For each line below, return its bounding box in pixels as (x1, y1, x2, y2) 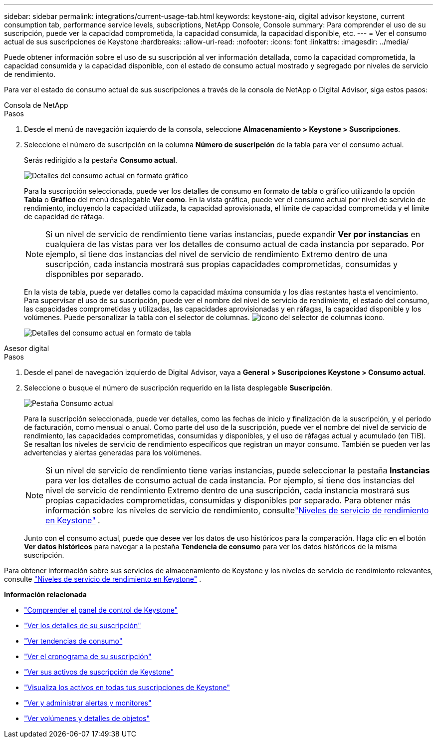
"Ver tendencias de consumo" (24, 637, 123, 645)
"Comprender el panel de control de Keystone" (24, 606, 178, 614)
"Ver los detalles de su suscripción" (24, 621, 141, 630)
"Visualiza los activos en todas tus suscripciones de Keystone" (24, 683, 230, 692)
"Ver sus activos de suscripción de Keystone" (24, 668, 174, 676)
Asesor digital (4, 344, 49, 353)
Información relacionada (4, 590, 87, 599)
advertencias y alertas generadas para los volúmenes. (24, 448, 202, 457)
